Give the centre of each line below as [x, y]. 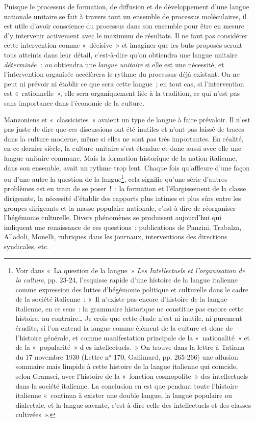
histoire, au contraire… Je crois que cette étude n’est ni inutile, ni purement [129, 318]
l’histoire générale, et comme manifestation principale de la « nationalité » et [133, 337]
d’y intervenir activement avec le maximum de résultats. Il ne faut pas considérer [126, 35]
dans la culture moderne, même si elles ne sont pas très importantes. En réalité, [124, 138]
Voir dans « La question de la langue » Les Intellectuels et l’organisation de [130, 270]
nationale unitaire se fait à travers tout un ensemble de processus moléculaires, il [125, 16]
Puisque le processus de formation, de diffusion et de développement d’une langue [127, 6]
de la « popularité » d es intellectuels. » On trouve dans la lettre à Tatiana [130, 347]
